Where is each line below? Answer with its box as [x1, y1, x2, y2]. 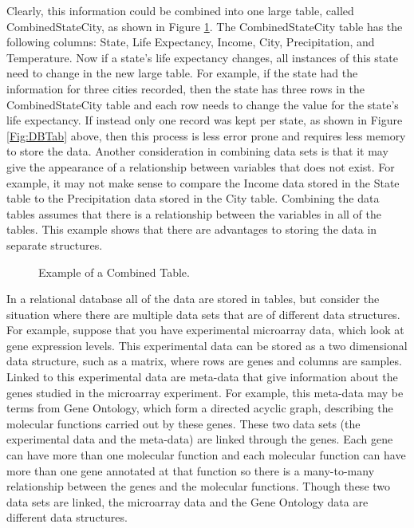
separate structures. [6, 236, 103, 253]
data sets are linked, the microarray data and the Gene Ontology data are [6, 493, 369, 510]
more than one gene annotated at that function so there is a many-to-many [6, 462, 375, 479]
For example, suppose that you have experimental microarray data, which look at [6, 321, 404, 338]
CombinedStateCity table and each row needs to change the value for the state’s [6, 96, 399, 112]
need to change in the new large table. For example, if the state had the [6, 65, 358, 81]
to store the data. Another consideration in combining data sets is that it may [6, 143, 388, 160]
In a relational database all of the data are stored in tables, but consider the [6, 290, 380, 307]
